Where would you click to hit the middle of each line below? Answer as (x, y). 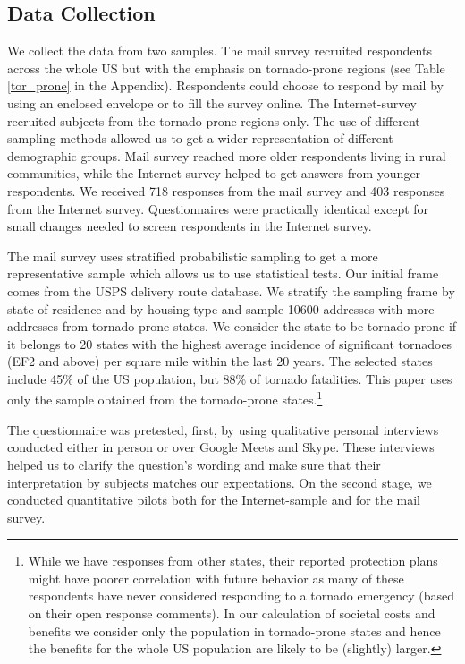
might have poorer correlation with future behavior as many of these (216, 578)
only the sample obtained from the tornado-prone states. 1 (165, 398)
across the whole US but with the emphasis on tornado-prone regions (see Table (226, 68)
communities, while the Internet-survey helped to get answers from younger (214, 173)
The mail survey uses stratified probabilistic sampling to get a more (193, 255)
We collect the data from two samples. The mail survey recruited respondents (220, 51)
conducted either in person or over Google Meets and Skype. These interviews (221, 447)
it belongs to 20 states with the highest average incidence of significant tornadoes (230, 343)
